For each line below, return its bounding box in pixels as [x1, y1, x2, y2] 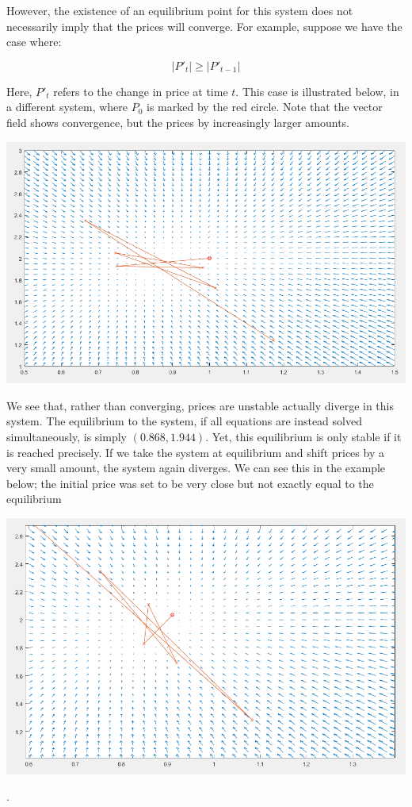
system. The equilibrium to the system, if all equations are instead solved [6, 413, 362, 429]
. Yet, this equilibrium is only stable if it [205, 428, 402, 444]
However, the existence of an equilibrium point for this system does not [6, 2, 353, 18]
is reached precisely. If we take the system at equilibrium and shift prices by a [6, 444, 384, 460]
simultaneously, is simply [6, 428, 127, 444]
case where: [6, 33, 62, 50]
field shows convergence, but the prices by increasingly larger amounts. [6, 113, 350, 130]
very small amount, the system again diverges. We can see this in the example [6, 459, 386, 476]
